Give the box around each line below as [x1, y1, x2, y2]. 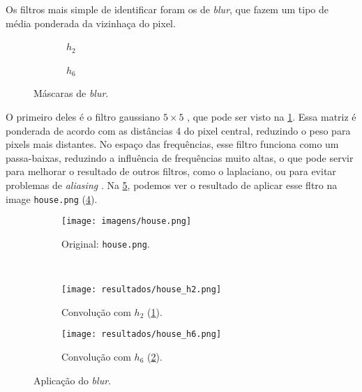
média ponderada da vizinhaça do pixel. [6, 15, 176, 30]
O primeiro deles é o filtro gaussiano [6, 109, 160, 123]
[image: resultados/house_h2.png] [61, 285, 222, 295]
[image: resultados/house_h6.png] [61, 329, 222, 340]
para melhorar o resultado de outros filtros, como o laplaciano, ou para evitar [6, 164, 336, 179]
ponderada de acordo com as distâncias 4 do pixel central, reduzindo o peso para [6, 123, 351, 137]
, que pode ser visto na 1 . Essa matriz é [187, 109, 356, 123]
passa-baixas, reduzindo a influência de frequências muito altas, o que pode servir [6, 150, 354, 165]
